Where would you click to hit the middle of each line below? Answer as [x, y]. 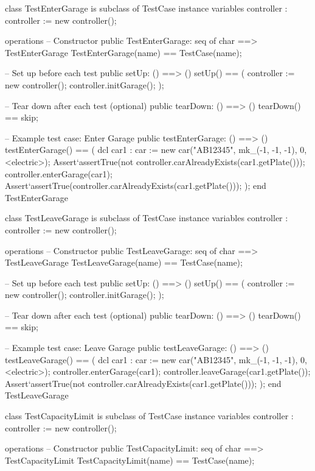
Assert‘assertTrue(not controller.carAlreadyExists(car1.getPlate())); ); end [143, 383]
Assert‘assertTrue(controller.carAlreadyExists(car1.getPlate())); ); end [136, 186]
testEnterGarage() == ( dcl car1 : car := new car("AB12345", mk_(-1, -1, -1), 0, [156, 150]
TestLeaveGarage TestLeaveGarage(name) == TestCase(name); [124, 262]
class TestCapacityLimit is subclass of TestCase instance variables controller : [149, 416]
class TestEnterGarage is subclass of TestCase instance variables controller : [146, 8]
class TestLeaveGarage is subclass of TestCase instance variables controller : [147, 218]
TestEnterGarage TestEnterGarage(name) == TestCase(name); [123, 52]
